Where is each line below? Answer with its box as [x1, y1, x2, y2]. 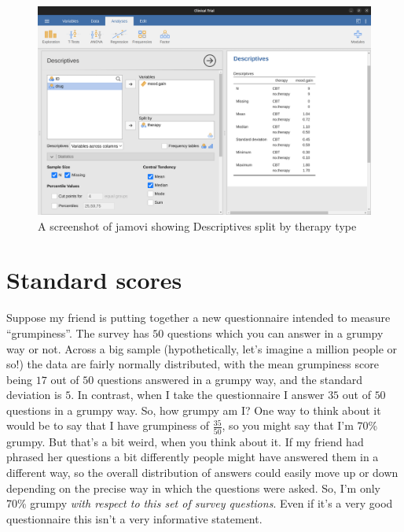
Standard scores [6, 264, 182, 296]
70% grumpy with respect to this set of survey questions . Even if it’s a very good [6, 495, 393, 512]
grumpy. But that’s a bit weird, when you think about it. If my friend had [6, 433, 364, 449]
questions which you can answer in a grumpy [167, 324, 384, 341]
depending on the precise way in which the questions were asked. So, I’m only [6, 479, 380, 496]
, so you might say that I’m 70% [222, 417, 378, 434]
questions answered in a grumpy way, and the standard [97, 371, 363, 387]
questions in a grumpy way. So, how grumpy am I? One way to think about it [6, 401, 381, 418]
